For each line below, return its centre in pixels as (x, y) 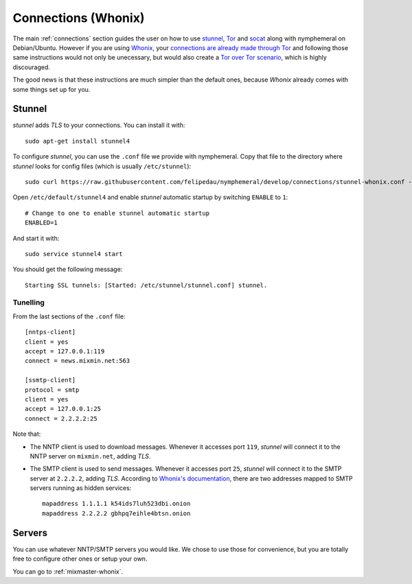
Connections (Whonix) (79, 18)
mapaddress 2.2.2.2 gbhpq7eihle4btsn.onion (116, 513)
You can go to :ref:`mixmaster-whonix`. (68, 571)
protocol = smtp (52, 390)
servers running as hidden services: (81, 488)
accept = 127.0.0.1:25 (63, 409)
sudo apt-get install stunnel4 (78, 141)
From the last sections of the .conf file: (69, 316)
